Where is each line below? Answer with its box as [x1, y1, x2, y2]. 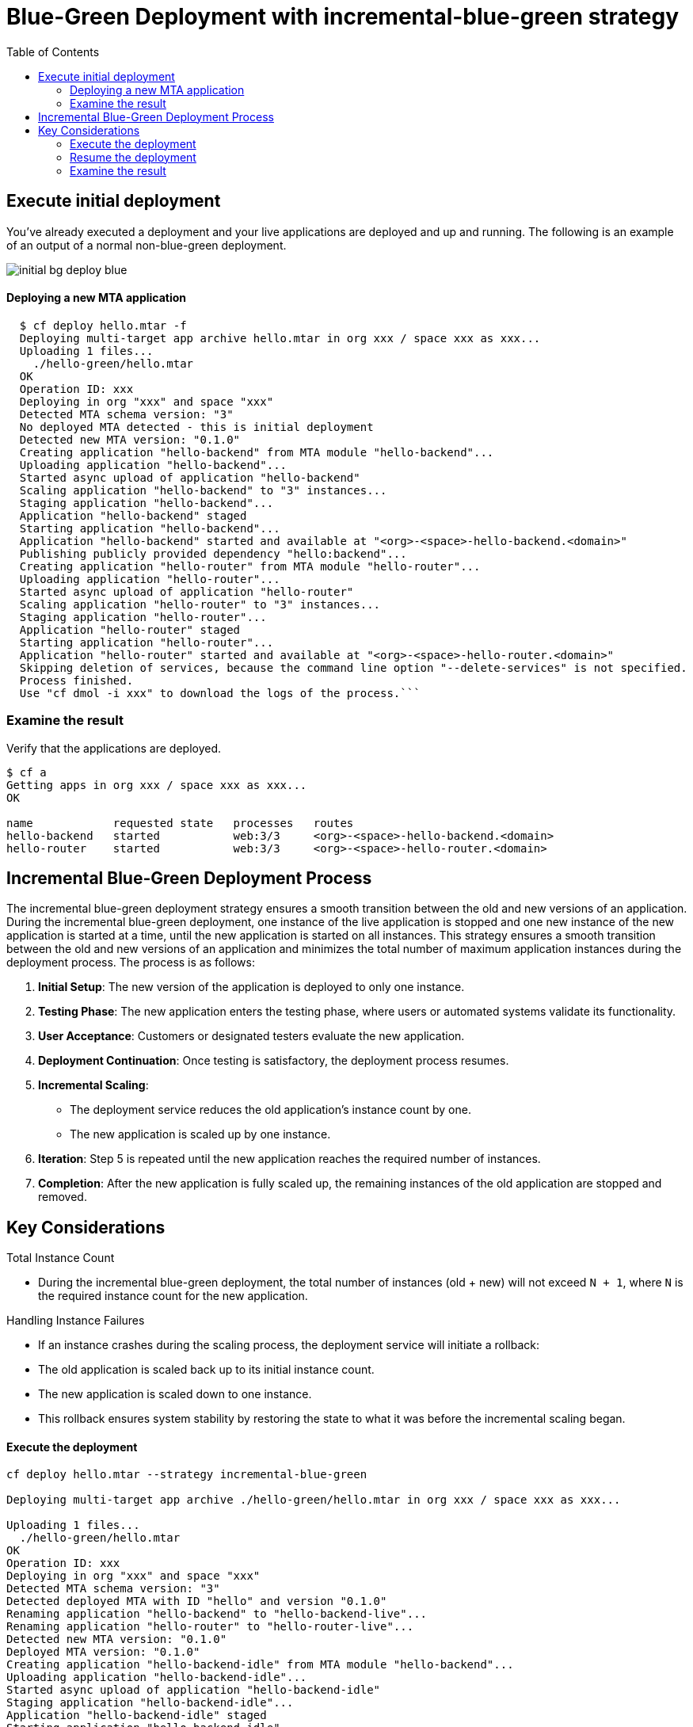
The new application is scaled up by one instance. [70, 1127, 331, 1142]
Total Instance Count [6, 1251, 115, 1265]
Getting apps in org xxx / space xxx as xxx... [6, 778, 307, 791]
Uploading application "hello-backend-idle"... [6, 1671, 307, 1684]
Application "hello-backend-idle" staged [6, 1709, 267, 1722]
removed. [38, 1190, 87, 1204]
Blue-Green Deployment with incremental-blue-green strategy [6, 3, 680, 30]
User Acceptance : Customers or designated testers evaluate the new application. [38, 1029, 465, 1043]
